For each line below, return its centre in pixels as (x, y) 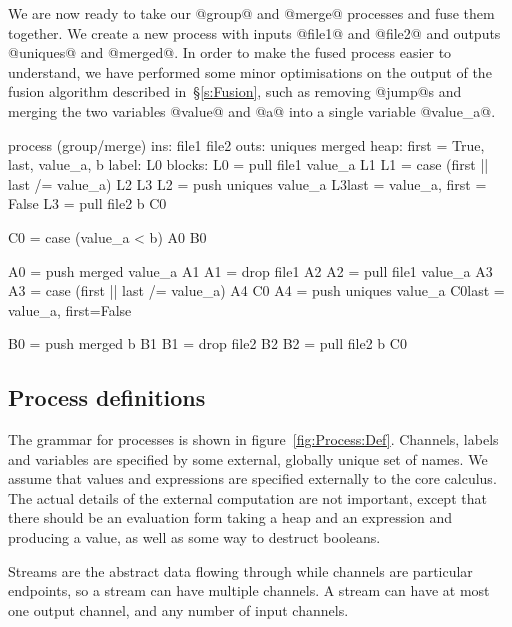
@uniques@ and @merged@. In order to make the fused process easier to (230, 52)
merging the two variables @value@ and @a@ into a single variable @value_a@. (252, 110)
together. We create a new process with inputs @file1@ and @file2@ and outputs (254, 32)
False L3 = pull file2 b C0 (87, 203)
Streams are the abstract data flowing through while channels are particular (240, 570)
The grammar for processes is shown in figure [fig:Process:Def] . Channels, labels (253, 439)
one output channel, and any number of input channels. (178, 609)
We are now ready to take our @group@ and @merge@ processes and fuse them (251, 13)
